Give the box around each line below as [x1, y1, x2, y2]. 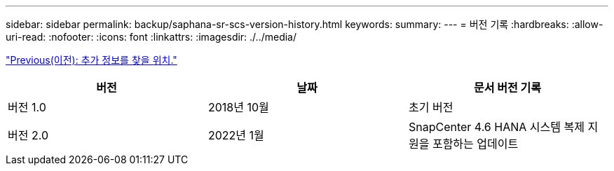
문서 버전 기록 [474, 81, 541, 95]
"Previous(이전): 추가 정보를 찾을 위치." [6, 54, 177, 66]
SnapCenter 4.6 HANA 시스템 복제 [408, 120, 585, 134]
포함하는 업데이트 [432, 137, 519, 151]
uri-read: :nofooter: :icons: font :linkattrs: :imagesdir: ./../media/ [6, 31, 297, 43]
